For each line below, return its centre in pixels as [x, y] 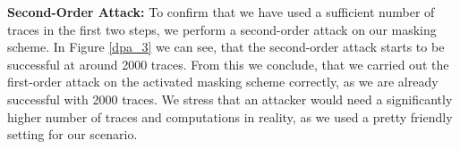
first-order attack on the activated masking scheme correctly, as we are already [223, 82]
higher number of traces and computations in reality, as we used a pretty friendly [230, 116]
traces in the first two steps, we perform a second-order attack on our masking [222, 29]
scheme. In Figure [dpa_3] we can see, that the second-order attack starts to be [226, 47]
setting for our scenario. [72, 134]
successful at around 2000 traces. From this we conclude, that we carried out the [228, 64]
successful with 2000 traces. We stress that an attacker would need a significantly [230, 99]
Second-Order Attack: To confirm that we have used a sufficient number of [221, 12]
